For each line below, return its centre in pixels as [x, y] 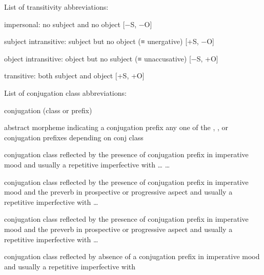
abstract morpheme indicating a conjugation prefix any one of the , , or [116, 127]
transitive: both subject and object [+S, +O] [74, 76]
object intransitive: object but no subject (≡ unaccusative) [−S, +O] [111, 58]
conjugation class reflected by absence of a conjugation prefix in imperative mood [132, 256]
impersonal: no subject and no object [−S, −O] [78, 24]
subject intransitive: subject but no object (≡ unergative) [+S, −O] [109, 41]
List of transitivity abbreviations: [56, 7]
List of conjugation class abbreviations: [65, 92]
